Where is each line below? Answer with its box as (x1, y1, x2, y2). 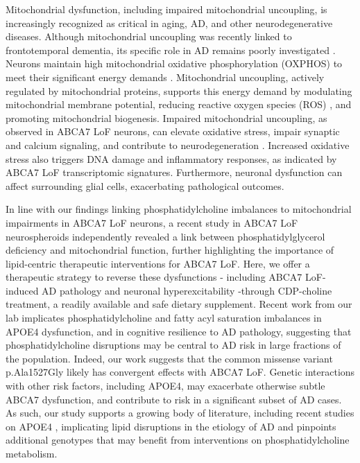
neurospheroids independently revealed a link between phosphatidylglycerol (6, 229, 325, 243)
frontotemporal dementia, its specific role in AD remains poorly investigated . (6, 42, 336, 57)
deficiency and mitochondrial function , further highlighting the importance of (6, 243, 334, 257)
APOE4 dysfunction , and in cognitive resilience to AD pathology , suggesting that (6, 324, 352, 338)
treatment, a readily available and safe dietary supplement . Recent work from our (6, 297, 352, 311)
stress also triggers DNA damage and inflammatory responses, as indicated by (6, 151, 337, 166)
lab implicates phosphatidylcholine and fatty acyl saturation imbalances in (6, 311, 322, 325)
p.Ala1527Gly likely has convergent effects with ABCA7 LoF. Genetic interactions (6, 365, 355, 379)
